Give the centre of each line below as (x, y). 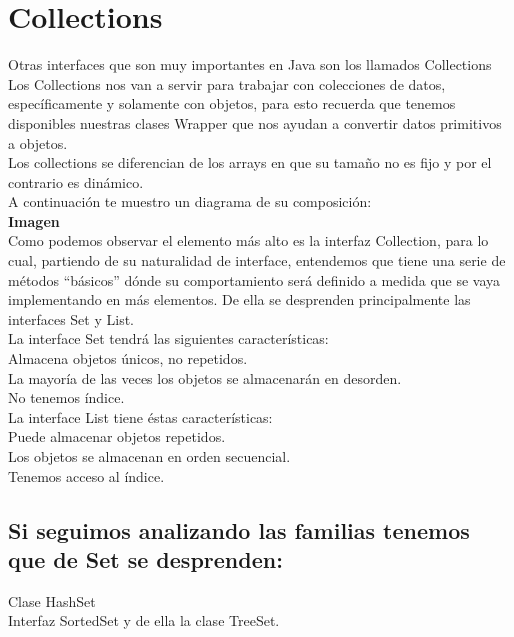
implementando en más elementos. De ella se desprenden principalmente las (239, 299)
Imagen (34, 220)
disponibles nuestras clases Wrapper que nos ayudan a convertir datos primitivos (255, 122)
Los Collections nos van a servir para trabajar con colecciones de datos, (227, 83)
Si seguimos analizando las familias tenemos (239, 529)
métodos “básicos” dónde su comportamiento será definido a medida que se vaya (254, 279)
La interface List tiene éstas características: (140, 416)
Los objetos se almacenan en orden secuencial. (149, 456)
